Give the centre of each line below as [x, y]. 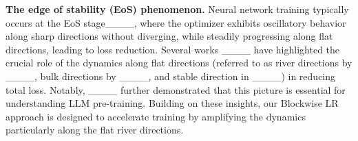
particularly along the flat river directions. [95, 130]
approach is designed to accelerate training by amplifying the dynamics [156, 116]
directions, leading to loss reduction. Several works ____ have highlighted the [173, 49]
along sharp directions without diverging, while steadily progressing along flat [169, 36]
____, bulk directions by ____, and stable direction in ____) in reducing [171, 76]
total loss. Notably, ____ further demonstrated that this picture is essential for [176, 89]
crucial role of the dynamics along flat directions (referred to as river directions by [179, 63]
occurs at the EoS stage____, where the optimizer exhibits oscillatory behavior [176, 22]
